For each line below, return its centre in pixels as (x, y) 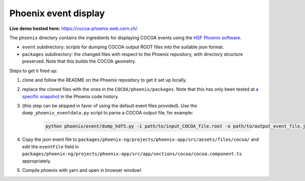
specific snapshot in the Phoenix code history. (71, 96)
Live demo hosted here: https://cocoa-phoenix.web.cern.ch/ (73, 28)
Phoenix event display (57, 13)
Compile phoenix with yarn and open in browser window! (82, 170)
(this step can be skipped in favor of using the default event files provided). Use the (110, 106)
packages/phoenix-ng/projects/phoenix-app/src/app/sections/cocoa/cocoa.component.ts (132, 154)
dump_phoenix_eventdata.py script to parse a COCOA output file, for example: (108, 113)
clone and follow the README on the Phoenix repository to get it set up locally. (104, 80)
